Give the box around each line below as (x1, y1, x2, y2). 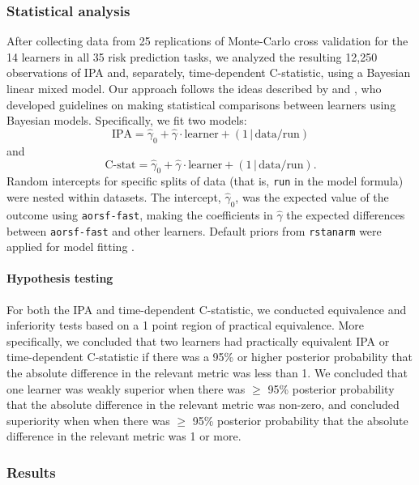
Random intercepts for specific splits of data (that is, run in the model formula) (6, 172, 404, 189)
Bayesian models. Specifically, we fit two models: (6, 112, 247, 129)
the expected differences (286, 206, 405, 223)
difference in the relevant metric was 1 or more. (6, 428, 242, 445)
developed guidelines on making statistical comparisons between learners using (6, 96, 396, 113)
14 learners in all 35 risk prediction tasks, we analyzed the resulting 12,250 (6, 48, 378, 65)
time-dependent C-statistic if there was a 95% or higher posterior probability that (6, 348, 413, 365)
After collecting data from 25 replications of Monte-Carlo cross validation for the (6, 32, 408, 49)
